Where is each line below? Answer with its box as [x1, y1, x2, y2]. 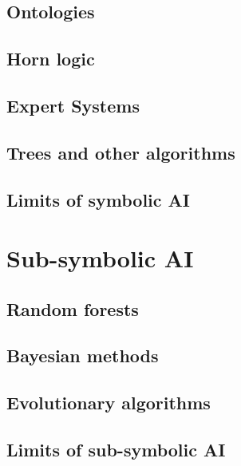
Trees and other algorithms [6, 140, 235, 164]
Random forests [6, 296, 139, 321]
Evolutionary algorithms [6, 390, 211, 415]
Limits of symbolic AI [6, 187, 190, 211]
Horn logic [6, 46, 95, 71]
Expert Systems [6, 93, 140, 117]
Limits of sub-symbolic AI [6, 437, 226, 462]
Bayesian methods [6, 343, 159, 368]
